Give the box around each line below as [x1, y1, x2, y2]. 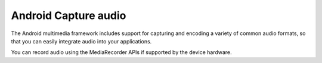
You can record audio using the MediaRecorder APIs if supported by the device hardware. [11, 49, 232, 56]
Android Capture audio [11, 9, 126, 22]
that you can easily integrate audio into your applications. [11, 37, 152, 45]
